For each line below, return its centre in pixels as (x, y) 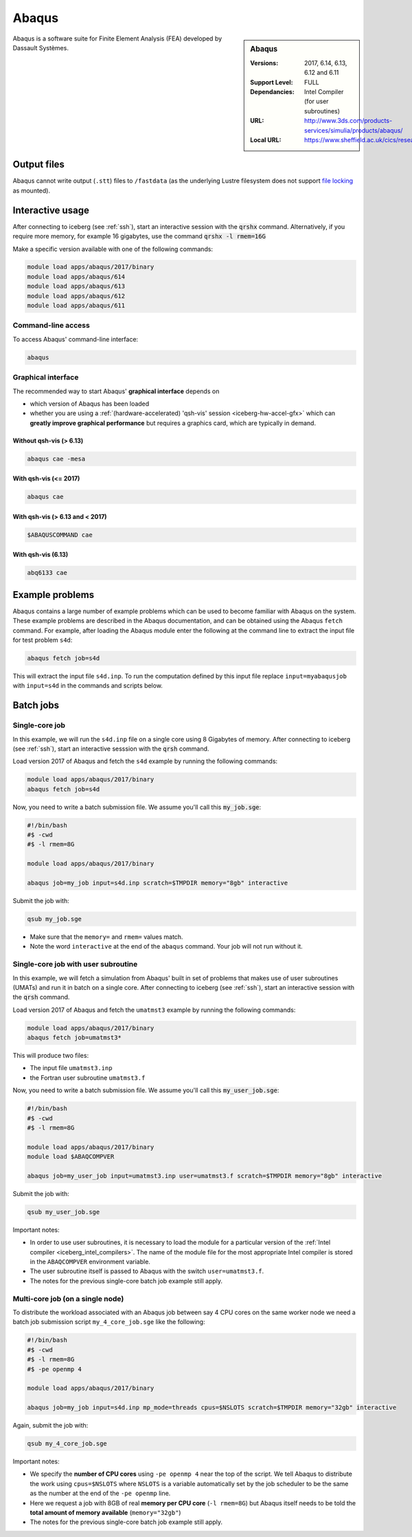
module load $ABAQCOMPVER (71, 1157)
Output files (39, 165)
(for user (317, 101)
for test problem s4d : (43, 640)
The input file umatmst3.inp (71, 1068)
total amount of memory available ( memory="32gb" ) (105, 1513)
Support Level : (272, 82)
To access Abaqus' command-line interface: (76, 339)
